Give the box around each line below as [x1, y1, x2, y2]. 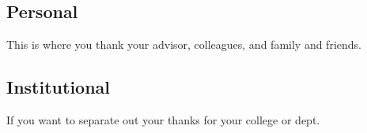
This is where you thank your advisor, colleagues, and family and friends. [6, 36, 361, 53]
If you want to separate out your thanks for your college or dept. [6, 112, 320, 127]
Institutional [6, 75, 111, 99]
